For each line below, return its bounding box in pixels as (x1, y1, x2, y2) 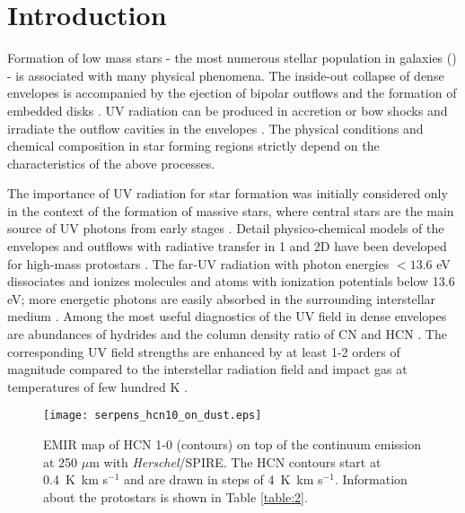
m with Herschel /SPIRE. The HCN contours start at (89, 452, 382, 471)
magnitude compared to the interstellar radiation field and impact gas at (7, 360, 408, 378)
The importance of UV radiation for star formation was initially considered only (7, 184, 448, 203)
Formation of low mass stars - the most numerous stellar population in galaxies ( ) (7, 48, 457, 67)
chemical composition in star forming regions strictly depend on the (7, 136, 380, 155)
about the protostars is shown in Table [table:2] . (43, 487, 308, 506)
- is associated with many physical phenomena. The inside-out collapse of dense (7, 65, 444, 84)
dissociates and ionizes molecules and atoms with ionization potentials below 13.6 (7, 272, 455, 291)
